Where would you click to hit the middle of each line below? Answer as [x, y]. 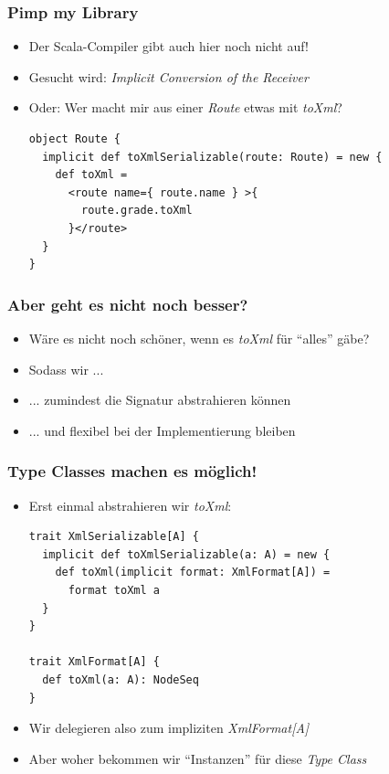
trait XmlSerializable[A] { [114, 537]
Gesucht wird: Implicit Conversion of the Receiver [168, 76]
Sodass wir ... [66, 369]
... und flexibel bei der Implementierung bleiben [162, 430]
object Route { [75, 139]
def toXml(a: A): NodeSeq [121, 679]
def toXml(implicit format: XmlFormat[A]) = [193, 573]
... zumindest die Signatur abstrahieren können [160, 400]
